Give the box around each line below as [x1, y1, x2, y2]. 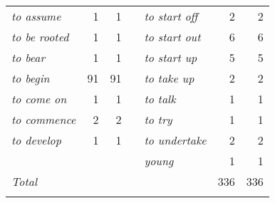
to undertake [144, 132, 207, 148]
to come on [11, 90, 67, 107]
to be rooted [11, 28, 69, 45]
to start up [144, 49, 197, 66]
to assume [11, 8, 61, 24]
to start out [144, 28, 201, 45]
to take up [144, 70, 194, 86]
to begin [11, 70, 50, 86]
